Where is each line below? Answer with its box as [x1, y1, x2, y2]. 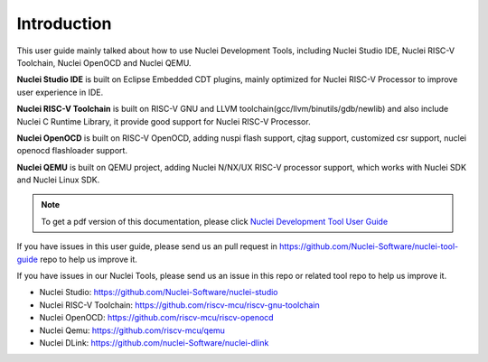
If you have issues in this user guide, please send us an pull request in [16, 241, 277, 252]
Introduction [16, 14, 112, 33]
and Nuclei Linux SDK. [16, 174, 100, 185]
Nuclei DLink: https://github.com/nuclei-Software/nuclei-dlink [39, 337, 269, 348]
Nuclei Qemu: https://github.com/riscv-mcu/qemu [39, 325, 226, 336]
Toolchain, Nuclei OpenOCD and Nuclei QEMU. [16, 57, 192, 68]
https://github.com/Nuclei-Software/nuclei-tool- [278, 241, 459, 252]
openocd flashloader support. [16, 145, 128, 156]
